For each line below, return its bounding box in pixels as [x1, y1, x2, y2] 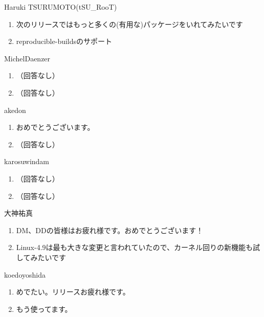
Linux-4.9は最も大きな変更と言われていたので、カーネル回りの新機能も [16, 242, 253, 253]
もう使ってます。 [16, 303, 72, 314]
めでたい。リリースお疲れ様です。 [16, 286, 130, 297]
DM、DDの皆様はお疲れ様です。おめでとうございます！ [16, 224, 204, 235]
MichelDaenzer [4, 53, 51, 63]
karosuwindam [4, 156, 50, 167]
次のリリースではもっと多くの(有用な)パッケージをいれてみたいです [16, 18, 243, 29]
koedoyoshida [4, 269, 46, 280]
